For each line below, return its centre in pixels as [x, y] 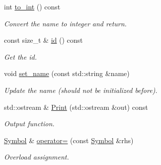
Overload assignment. [37, 157]
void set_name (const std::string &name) [67, 73]
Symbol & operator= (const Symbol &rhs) [69, 140]
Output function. [29, 124]
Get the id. [20, 56]
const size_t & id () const [43, 40]
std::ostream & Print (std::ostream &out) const [76, 107]
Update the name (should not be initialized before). [81, 90]
